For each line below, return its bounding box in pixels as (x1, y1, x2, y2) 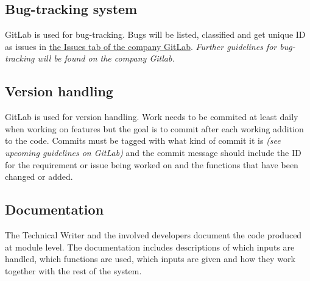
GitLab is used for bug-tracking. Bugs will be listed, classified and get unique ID (5, 28, 306, 41)
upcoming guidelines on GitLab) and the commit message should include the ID (5, 146, 301, 158)
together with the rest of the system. (5, 264, 142, 277)
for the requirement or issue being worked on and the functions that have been (5, 158, 298, 171)
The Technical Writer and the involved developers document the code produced (5, 228, 302, 241)
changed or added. (5, 170, 73, 183)
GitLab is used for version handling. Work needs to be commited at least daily (5, 110, 298, 123)
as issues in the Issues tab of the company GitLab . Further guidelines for (5, 40, 277, 52)
